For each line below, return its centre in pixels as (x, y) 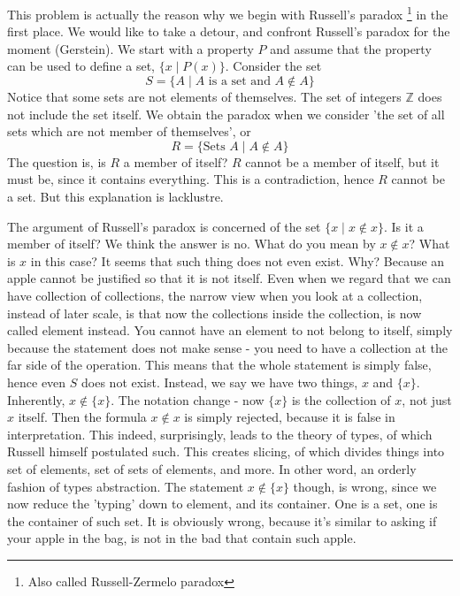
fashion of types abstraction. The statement (126, 486)
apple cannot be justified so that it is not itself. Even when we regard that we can (229, 278)
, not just (427, 399)
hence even (37, 382)
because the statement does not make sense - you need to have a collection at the (228, 347)
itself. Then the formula (82, 417)
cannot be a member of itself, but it (342, 161)
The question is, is (57, 161)
